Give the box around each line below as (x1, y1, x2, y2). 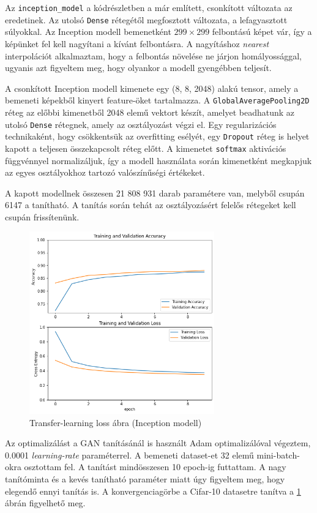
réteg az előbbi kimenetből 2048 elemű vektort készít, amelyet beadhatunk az (5, 105, 295, 118)
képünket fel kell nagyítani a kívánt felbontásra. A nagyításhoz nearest (5, 37, 269, 50)
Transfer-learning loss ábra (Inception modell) (29, 416, 202, 429)
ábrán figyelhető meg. (5, 496, 86, 509)
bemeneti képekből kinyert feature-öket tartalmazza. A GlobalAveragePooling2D (5, 94, 310, 107)
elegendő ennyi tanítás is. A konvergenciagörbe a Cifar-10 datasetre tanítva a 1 (5, 484, 301, 497)
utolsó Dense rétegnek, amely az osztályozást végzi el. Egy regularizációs (5, 118, 277, 130)
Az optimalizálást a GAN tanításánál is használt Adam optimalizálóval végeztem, (5, 436, 311, 449)
